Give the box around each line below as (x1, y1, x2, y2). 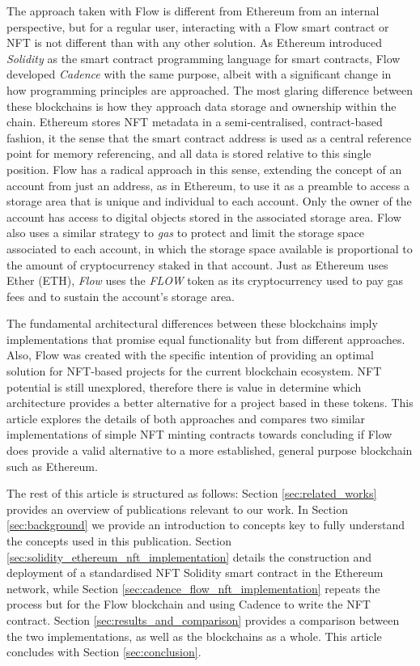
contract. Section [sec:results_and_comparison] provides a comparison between (6, 611, 400, 628)
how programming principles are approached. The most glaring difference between (6, 81, 414, 98)
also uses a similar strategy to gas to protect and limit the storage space (6, 224, 364, 241)
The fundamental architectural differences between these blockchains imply (6, 315, 378, 332)
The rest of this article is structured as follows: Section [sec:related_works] (6, 485, 377, 502)
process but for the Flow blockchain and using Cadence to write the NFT (6, 596, 371, 613)
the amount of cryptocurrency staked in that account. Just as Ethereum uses (6, 256, 388, 273)
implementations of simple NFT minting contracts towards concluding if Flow (6, 426, 392, 443)
